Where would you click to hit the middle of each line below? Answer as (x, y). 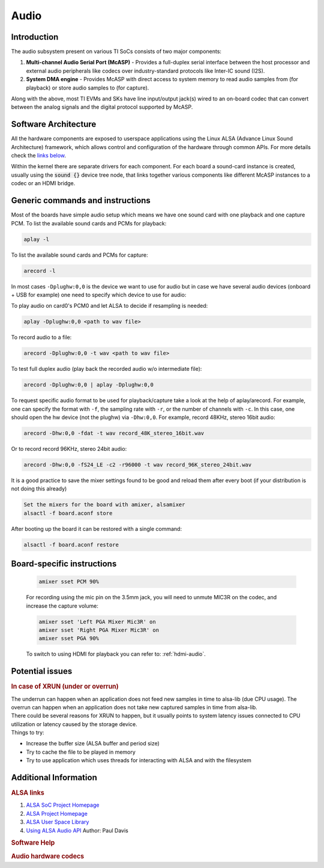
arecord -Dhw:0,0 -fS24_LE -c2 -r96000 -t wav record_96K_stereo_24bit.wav (138, 465)
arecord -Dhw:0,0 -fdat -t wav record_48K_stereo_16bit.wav (114, 433)
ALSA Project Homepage (57, 813)
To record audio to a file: (41, 337)
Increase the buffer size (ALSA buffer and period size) (93, 744)
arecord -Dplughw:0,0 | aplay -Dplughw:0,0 (89, 385)
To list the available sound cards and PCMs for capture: (79, 255)
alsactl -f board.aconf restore (71, 545)
